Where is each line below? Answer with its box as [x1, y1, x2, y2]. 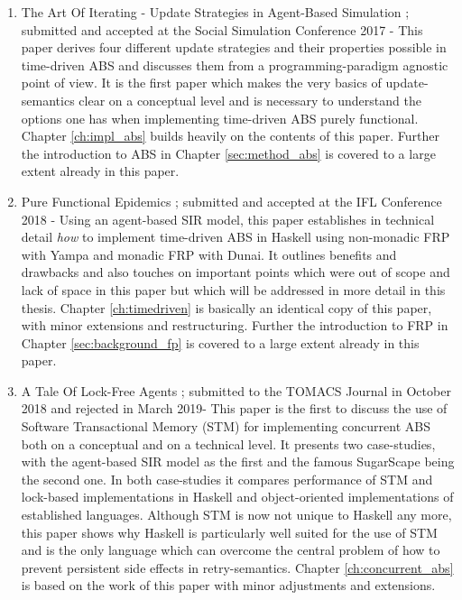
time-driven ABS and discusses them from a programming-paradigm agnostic [21, 55, 448, 74]
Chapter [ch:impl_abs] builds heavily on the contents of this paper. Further [21, 126, 439, 145]
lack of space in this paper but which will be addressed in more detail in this [21, 280, 446, 299]
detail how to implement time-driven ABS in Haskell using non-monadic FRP [21, 227, 450, 246]
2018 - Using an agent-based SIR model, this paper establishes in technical [21, 209, 435, 228]
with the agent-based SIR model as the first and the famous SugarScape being [21, 452, 455, 471]
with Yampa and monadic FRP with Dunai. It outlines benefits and [21, 245, 397, 263]
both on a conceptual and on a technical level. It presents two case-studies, [21, 434, 436, 453]
